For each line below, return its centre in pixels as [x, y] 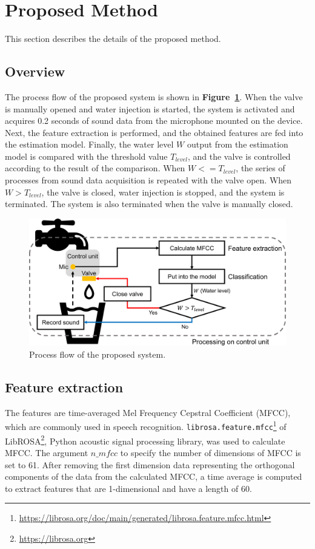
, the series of [260, 168]
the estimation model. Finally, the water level [89, 144]
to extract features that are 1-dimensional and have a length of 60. [128, 488]
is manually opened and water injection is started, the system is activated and [150, 108]
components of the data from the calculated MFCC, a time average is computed [154, 476]
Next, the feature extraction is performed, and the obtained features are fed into [154, 132]
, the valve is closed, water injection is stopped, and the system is [163, 192]
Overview [35, 71]
